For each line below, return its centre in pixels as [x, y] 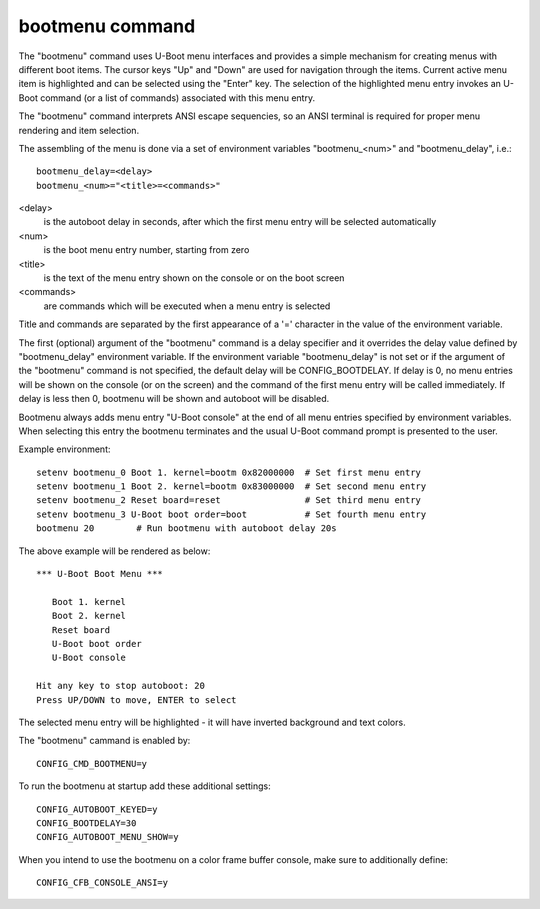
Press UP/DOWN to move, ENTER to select [136, 699]
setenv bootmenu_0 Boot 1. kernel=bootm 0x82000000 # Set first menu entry [229, 472]
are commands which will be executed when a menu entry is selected [187, 306]
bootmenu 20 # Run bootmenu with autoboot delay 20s [186, 528]
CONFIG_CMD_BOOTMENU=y [92, 763]
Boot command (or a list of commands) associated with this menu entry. [166, 97]
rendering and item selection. [79, 130]
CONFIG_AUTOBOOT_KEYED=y [97, 809]
